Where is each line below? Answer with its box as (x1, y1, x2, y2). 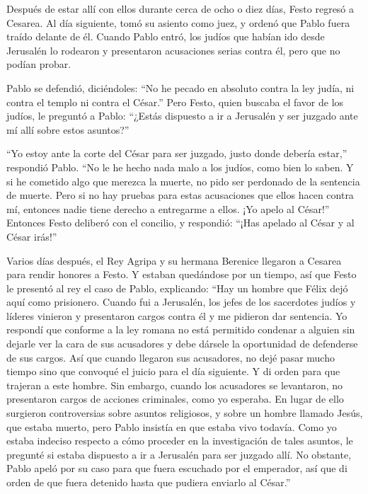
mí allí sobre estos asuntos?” (6, 122, 130, 137)
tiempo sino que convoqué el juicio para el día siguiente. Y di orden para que (6, 364, 340, 379)
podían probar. (6, 57, 71, 71)
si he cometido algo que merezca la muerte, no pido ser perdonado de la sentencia (6, 173, 360, 188)
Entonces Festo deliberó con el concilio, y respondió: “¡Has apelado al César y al (6, 215, 355, 230)
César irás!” (6, 229, 57, 243)
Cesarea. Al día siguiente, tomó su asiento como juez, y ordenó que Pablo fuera (6, 15, 350, 30)
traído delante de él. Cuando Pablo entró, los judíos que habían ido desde (6, 29, 325, 44)
